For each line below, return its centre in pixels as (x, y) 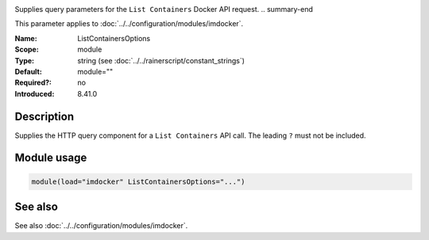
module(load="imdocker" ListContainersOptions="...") (138, 181)
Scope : (27, 50)
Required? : (33, 82)
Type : (25, 60)
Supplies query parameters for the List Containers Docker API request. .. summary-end (164, 9)
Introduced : (35, 93)
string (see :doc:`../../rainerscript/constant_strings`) (161, 60)
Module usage (51, 158)
